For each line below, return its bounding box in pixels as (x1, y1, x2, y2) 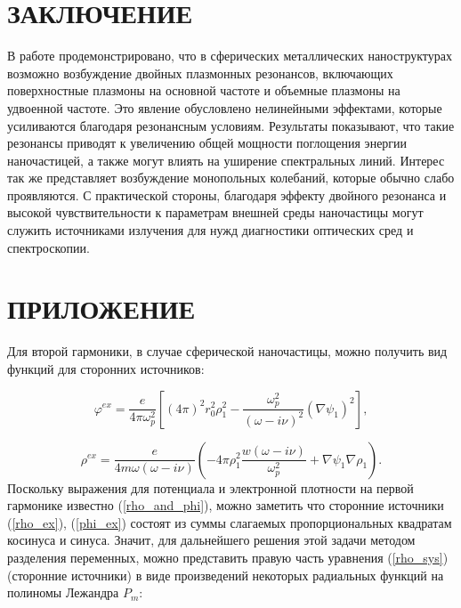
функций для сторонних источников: (7, 359, 205, 377)
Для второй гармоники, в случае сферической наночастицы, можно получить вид (7, 342, 448, 361)
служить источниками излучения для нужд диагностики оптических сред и (7, 221, 414, 239)
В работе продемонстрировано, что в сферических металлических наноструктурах (7, 46, 453, 65)
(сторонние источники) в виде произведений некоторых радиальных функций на (7, 565, 444, 584)
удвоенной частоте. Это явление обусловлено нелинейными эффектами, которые (7, 98, 442, 117)
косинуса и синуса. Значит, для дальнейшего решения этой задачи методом (7, 531, 416, 549)
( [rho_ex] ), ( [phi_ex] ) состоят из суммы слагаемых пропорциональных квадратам (7, 513, 452, 531)
